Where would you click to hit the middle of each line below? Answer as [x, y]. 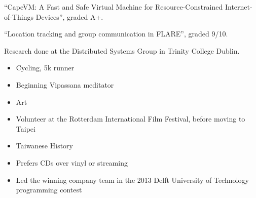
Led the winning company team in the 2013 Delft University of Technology [132, 180]
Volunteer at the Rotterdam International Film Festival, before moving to [131, 119]
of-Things [19, 16]
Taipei [26, 128]
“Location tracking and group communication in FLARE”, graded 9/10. [116, 34]
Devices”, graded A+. [69, 16]
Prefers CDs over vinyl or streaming [72, 162]
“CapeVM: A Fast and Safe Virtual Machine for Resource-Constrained [114, 7]
